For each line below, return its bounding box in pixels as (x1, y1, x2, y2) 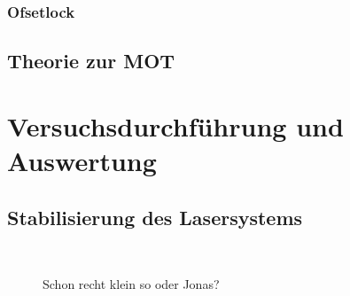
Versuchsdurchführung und (7, 107, 344, 144)
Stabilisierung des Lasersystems (7, 203, 303, 230)
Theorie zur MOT (7, 47, 175, 74)
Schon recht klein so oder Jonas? (43, 274, 220, 292)
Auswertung (7, 143, 157, 178)
